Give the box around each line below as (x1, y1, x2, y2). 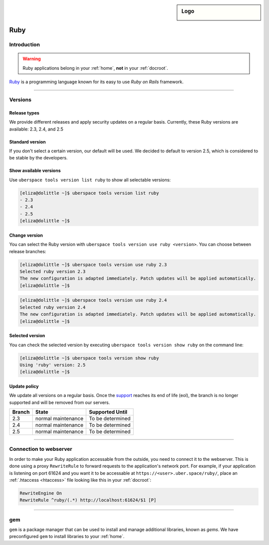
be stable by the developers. (9, 155, 68, 161)
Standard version (9, 138, 46, 144)
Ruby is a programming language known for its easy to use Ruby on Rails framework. (9, 79, 184, 85)
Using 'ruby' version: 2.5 (19, 362, 86, 368)
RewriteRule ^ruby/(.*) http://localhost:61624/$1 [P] (19, 497, 156, 503)
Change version (9, 232, 43, 238)
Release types (9, 110, 40, 116)
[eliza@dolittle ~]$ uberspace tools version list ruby (19, 190, 159, 196)
